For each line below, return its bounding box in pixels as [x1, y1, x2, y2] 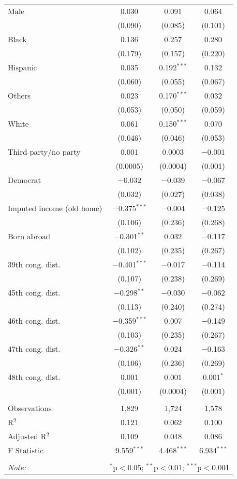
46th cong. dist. [8, 315, 60, 326]
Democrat [8, 174, 41, 185]
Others [8, 90, 31, 101]
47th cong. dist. [8, 343, 60, 354]
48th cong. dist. [8, 371, 60, 382]
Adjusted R [8, 430, 46, 442]
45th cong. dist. [8, 287, 60, 298]
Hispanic [8, 62, 37, 73]
